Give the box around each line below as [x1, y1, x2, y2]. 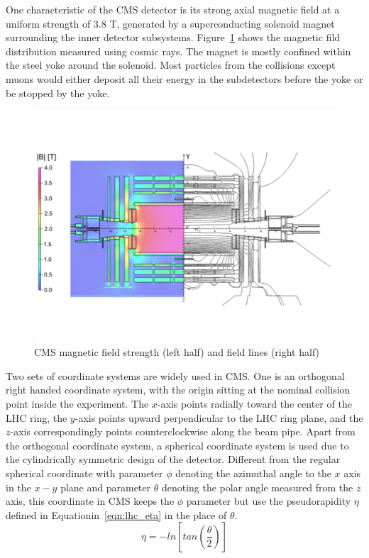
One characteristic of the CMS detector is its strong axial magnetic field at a [6, 2, 340, 16]
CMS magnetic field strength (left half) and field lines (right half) [34, 345, 320, 359]
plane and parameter [60, 479, 150, 494]
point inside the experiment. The [6, 396, 149, 411]
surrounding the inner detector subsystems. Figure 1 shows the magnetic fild [6, 30, 341, 45]
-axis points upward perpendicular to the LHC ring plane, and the [75, 410, 363, 425]
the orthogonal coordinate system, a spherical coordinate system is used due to [6, 437, 349, 452]
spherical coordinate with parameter [6, 466, 163, 481]
